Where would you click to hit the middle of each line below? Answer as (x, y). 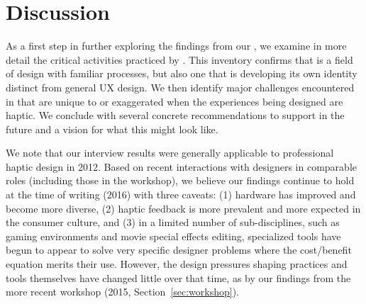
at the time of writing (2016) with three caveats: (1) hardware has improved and (181, 195)
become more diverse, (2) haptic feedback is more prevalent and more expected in (183, 208)
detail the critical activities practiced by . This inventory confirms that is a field (179, 59)
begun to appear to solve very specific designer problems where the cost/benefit (179, 250)
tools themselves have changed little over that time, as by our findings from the (178, 277)
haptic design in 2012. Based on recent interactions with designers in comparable (181, 166)
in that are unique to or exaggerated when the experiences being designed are (174, 101)
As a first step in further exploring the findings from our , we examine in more (176, 46)
